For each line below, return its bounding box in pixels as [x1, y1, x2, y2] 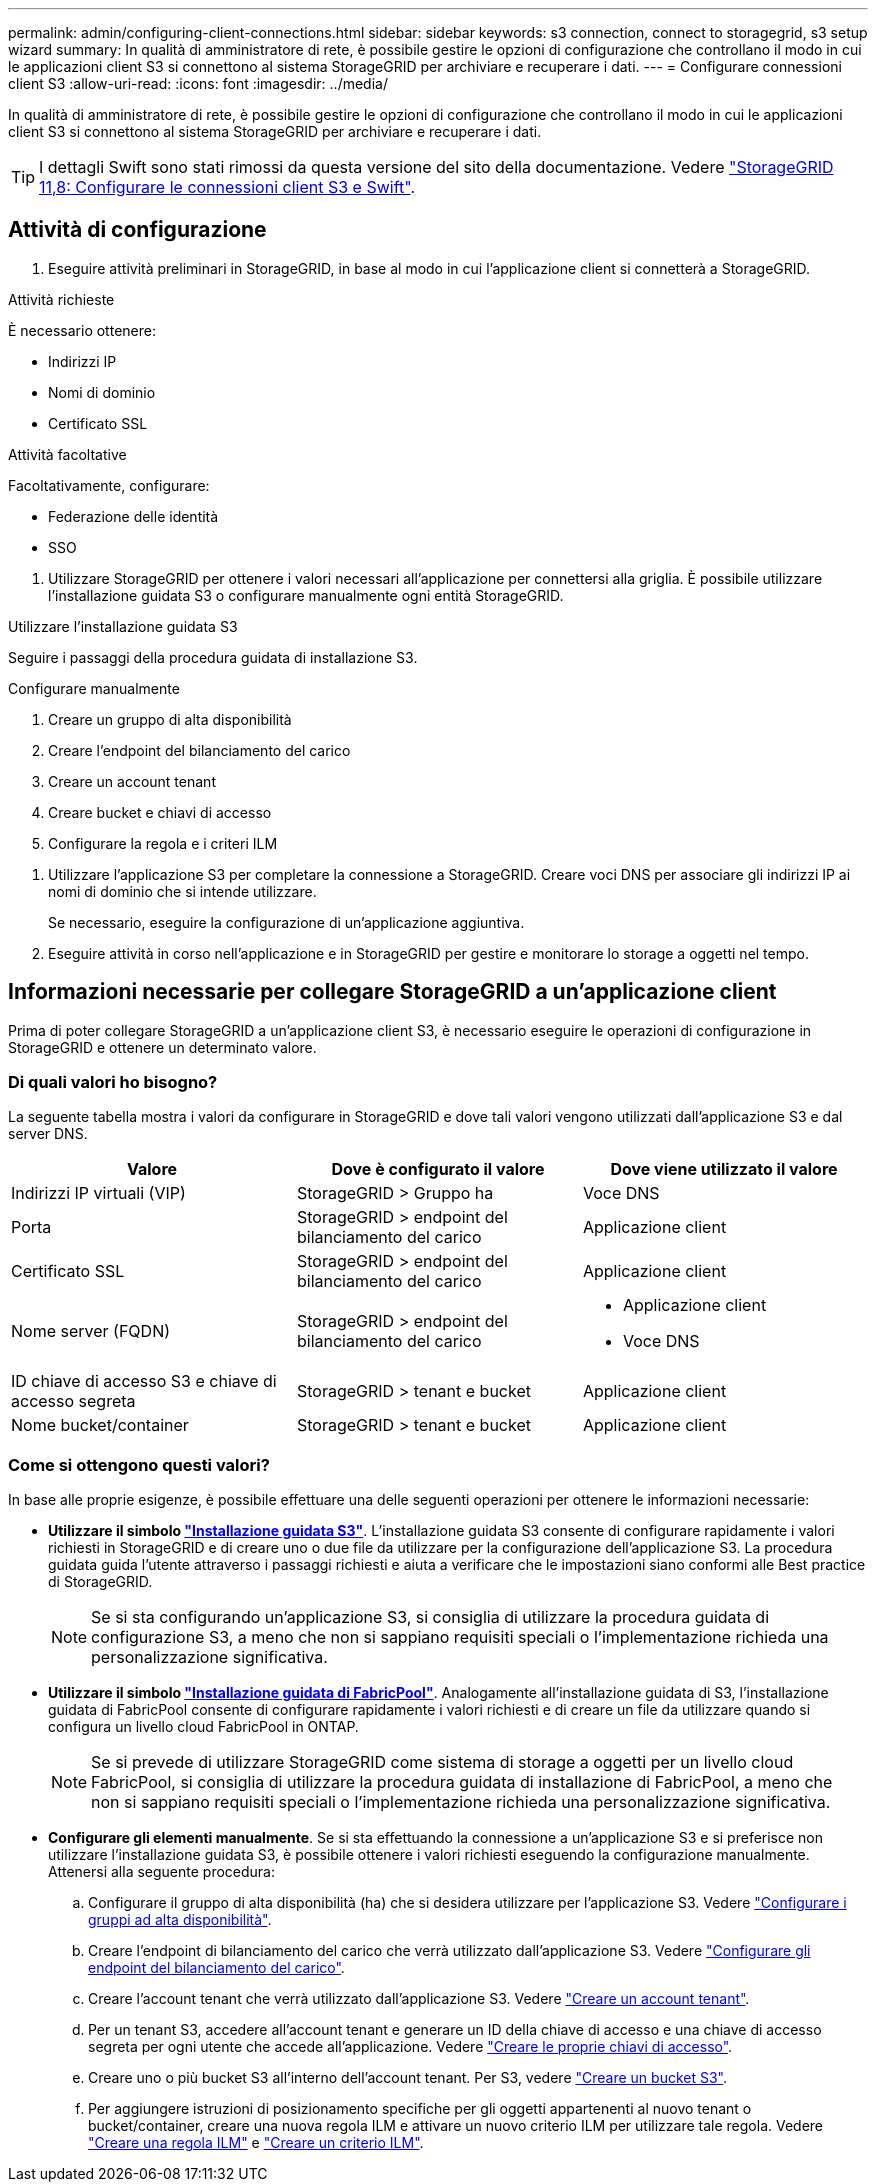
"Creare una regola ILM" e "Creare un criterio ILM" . [88, 2134, 424, 2152]
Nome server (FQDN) [11, 1321, 171, 1342]
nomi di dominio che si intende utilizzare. [48, 882, 317, 900]
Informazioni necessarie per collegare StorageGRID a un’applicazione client [8, 979, 777, 1005]
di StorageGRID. [48, 1573, 153, 1591]
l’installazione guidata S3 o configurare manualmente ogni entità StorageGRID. [48, 586, 564, 604]
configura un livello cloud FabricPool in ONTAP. [48, 1718, 359, 1736]
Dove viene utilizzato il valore [610, 1159, 838, 1180]
